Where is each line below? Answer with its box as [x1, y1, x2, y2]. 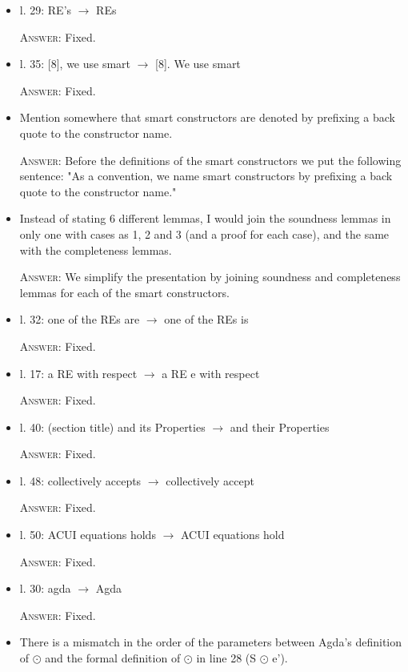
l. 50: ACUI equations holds [19, 526, 156, 543]
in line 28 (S [196, 650, 257, 666]
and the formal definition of [45, 650, 181, 666]
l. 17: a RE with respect [19, 364, 138, 381]
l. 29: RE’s [19, 2, 72, 18]
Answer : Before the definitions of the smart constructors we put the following [19, 151, 402, 168]
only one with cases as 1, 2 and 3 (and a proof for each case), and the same [19, 225, 390, 242]
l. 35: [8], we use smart [19, 55, 131, 72]
